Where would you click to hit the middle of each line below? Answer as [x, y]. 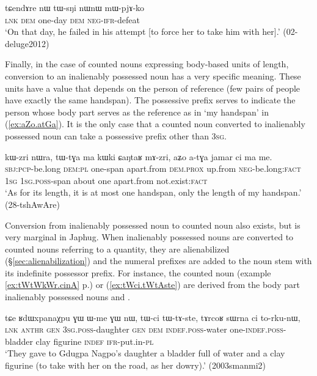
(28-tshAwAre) [32, 204]
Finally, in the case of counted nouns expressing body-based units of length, [147, 64]
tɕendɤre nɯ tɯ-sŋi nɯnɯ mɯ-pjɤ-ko [75, 7]
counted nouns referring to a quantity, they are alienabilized [117, 249]
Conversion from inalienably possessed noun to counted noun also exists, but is [153, 225]
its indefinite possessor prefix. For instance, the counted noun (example [138, 272]
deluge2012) [27, 43]
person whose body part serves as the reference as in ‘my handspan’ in [137, 112]
